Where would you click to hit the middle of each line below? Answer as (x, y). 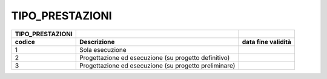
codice (25, 42)
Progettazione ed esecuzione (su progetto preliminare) (157, 65)
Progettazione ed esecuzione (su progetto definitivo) (154, 57)
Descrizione (97, 42)
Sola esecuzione (103, 49)
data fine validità (267, 42)
